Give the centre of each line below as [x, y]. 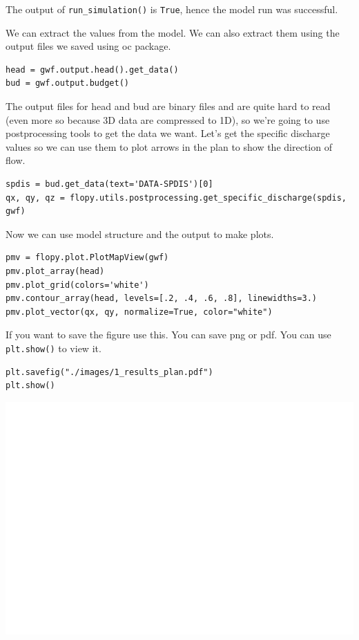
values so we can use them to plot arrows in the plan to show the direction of [169, 146]
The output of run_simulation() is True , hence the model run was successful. [172, 9]
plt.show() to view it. [54, 348]
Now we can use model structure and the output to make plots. [140, 234]
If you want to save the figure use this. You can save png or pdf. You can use [168, 335]
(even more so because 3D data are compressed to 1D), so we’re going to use [168, 119]
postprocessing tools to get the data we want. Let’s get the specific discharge [168, 133]
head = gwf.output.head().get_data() [92, 70]
